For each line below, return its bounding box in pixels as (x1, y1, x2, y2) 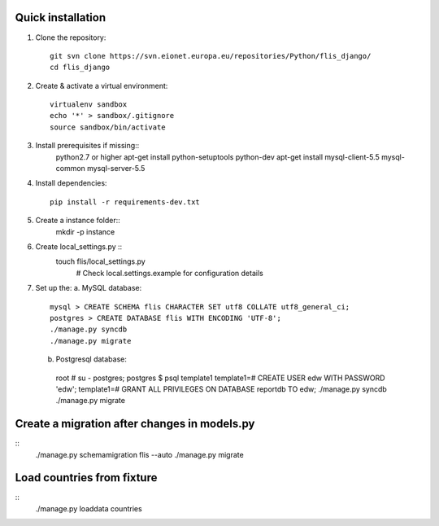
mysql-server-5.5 (86, 164, 146, 173)
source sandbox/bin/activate (50, 122, 166, 132)
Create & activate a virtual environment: (35, 81, 168, 90)
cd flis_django (50, 63, 111, 72)
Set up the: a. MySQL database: (35, 283, 142, 293)
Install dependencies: (35, 178, 107, 188)
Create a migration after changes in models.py (15, 417, 255, 431)
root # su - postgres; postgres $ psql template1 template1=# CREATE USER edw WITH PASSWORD (55, 373, 385, 383)
